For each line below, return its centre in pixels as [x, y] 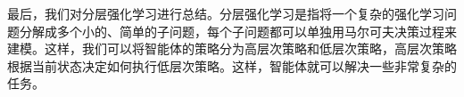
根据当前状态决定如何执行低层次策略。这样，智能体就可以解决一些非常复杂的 [232, 65]
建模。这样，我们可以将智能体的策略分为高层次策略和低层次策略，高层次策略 [232, 48]
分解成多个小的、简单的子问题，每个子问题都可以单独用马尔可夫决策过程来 [238, 31]
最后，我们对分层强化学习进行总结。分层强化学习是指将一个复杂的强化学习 [226, 13]
